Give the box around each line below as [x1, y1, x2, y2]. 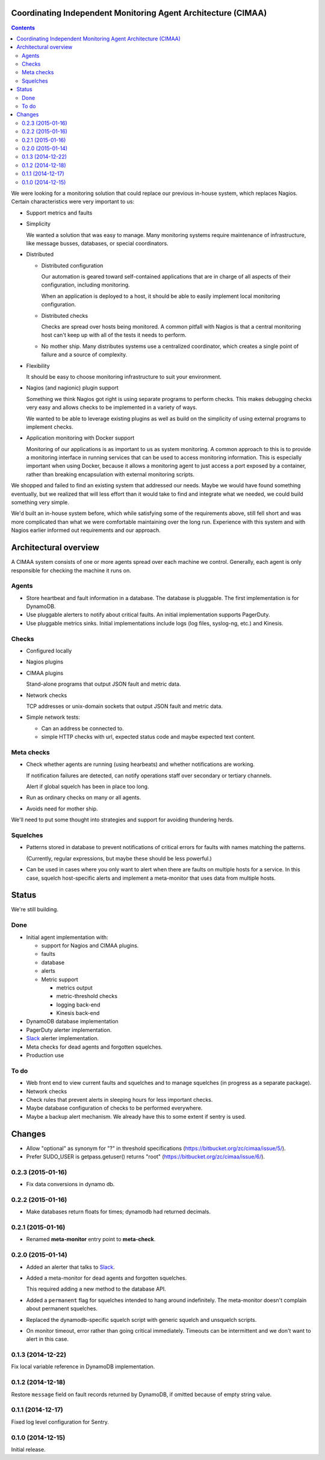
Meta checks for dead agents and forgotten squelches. [26, 1043, 162, 1051]
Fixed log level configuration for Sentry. [11, 1418, 110, 1426]
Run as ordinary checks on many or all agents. [26, 794, 141, 801]
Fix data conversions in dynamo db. [26, 1181, 115, 1188]
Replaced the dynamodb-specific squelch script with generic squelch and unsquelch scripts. [26, 1316, 257, 1323]
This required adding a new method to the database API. [26, 1285, 167, 1293]
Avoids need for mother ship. [26, 805, 99, 812]
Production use [26, 1052, 64, 1059]
